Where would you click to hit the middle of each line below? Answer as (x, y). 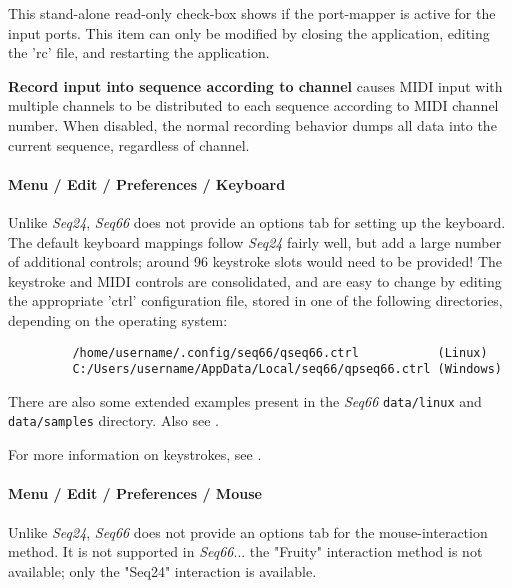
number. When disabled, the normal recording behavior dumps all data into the (252, 124)
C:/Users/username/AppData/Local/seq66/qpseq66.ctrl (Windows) (287, 369)
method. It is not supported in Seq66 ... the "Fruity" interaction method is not (245, 551)
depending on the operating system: (118, 319)
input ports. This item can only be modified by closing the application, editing (249, 32)
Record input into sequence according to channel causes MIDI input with (255, 85)
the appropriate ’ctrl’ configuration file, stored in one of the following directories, (255, 300)
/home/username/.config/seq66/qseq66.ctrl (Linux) (280, 352)
